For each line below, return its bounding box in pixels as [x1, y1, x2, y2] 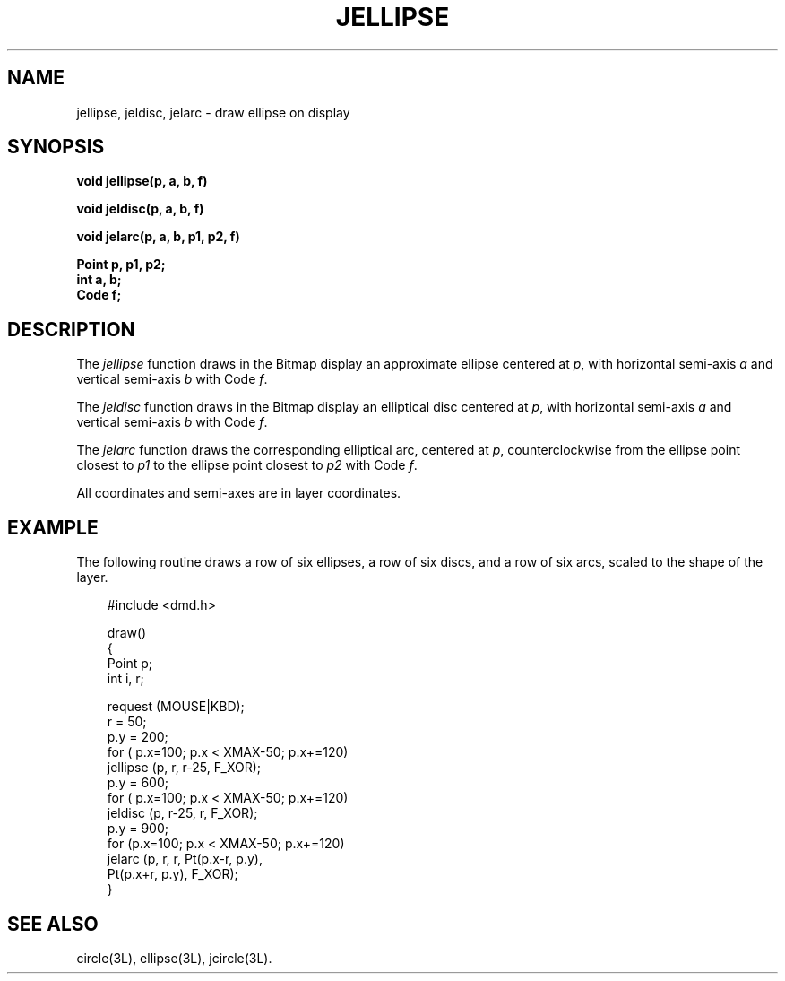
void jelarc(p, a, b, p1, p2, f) [76, 229, 240, 245]
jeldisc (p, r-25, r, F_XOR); [107, 805, 258, 821]
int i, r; [107, 671, 144, 687]
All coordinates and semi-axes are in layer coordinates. [76, 485, 401, 501]
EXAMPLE [7, 516, 99, 539]
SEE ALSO [7, 912, 99, 935]
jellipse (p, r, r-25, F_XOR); [107, 760, 262, 776]
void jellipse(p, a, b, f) [76, 173, 208, 189]
